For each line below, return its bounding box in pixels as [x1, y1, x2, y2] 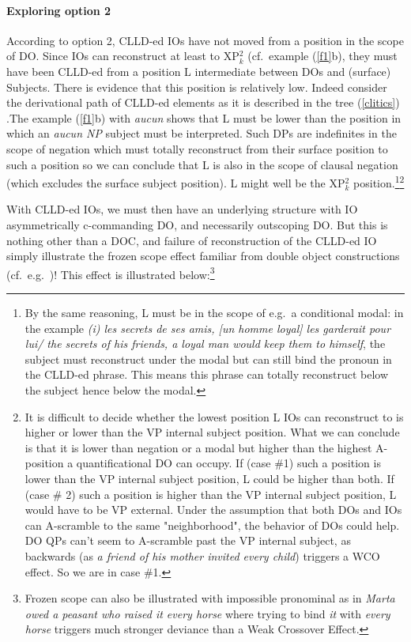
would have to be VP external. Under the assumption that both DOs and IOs [25, 501, 402, 518]
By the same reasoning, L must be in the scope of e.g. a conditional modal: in [25, 304, 404, 321]
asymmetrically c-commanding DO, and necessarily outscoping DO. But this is [6, 216, 388, 232]
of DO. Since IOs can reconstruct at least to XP [6, 47, 239, 64]
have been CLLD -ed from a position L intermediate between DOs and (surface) [6, 62, 391, 79]
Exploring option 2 [6, 2, 111, 18]
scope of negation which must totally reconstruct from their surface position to [6, 140, 388, 157]
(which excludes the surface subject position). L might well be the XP [6, 174, 345, 191]
